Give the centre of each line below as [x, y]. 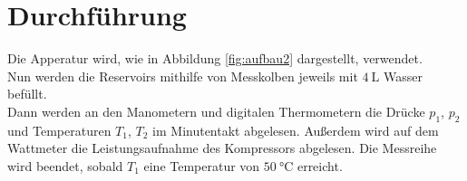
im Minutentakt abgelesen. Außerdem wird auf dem [296, 130]
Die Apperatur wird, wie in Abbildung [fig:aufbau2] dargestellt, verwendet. [215, 58]
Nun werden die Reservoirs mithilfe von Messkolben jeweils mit [183, 76]
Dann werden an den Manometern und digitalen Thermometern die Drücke [216, 111]
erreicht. [320, 165]
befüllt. [27, 94]
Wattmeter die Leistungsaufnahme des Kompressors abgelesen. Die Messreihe [222, 148]
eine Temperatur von [202, 165]
